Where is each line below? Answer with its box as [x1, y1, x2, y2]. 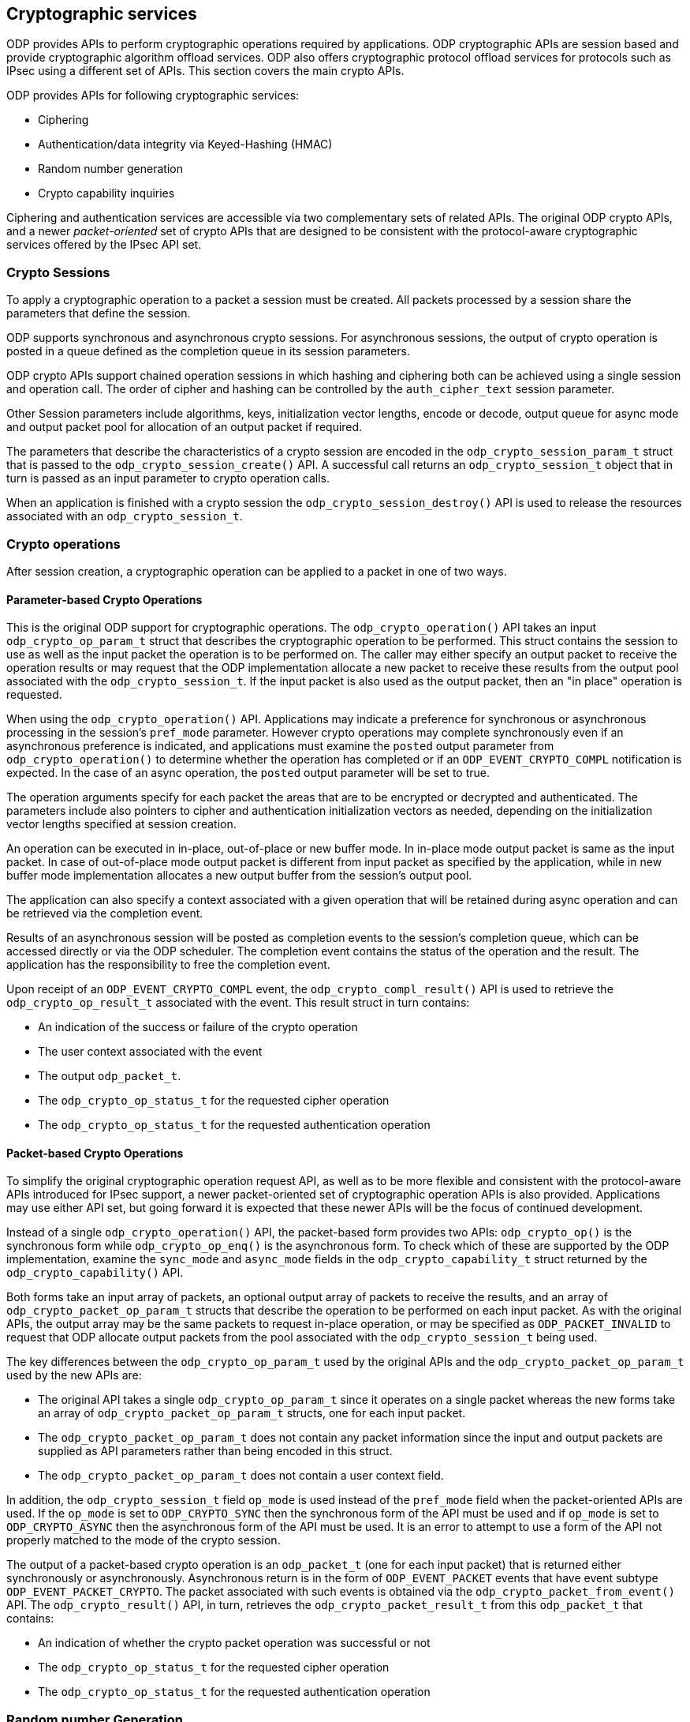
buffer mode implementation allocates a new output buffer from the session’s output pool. [6, 869, 472, 883]
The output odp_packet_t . [38, 1069, 181, 1083]
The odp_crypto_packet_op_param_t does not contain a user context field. [38, 1469, 444, 1483]
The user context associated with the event [38, 1045, 263, 1059]
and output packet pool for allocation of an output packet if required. [6, 420, 363, 434]
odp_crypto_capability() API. [6, 1266, 184, 1280]
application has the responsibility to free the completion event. [6, 958, 330, 972]
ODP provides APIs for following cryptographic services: [6, 88, 300, 103]
